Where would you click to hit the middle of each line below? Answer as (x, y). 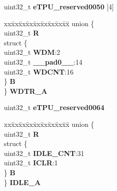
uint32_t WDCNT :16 (39, 71)
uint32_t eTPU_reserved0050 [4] (59, 6)
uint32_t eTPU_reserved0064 (54, 107)
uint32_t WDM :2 (32, 52)
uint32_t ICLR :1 (31, 163)
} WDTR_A (26, 91)
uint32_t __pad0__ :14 (43, 61)
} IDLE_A (22, 182)
